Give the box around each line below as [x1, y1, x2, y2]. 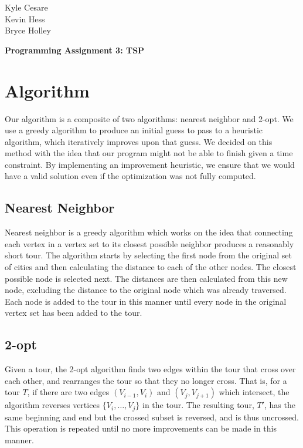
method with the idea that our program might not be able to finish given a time [5, 147, 293, 159]
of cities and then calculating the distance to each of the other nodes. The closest [5, 261, 297, 273]
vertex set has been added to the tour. [5, 306, 142, 319]
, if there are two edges [27, 386, 110, 398]
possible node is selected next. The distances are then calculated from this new [5, 272, 288, 284]
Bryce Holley [5, 24, 51, 36]
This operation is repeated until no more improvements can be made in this [5, 422, 277, 434]
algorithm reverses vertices [5, 399, 100, 411]
